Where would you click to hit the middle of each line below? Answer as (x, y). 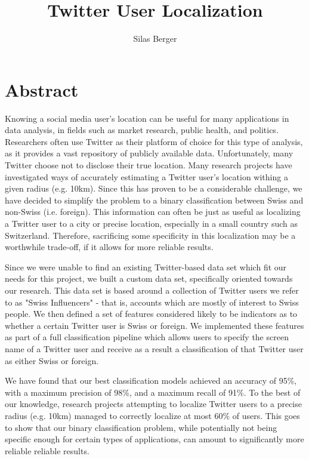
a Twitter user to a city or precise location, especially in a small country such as (151, 223)
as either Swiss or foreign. (52, 360)
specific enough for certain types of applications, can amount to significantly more (154, 439)
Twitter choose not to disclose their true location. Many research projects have (149, 165)
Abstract (42, 89)
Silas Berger (155, 38)
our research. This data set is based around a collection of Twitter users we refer (152, 290)
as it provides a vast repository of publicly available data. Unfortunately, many (149, 153)
